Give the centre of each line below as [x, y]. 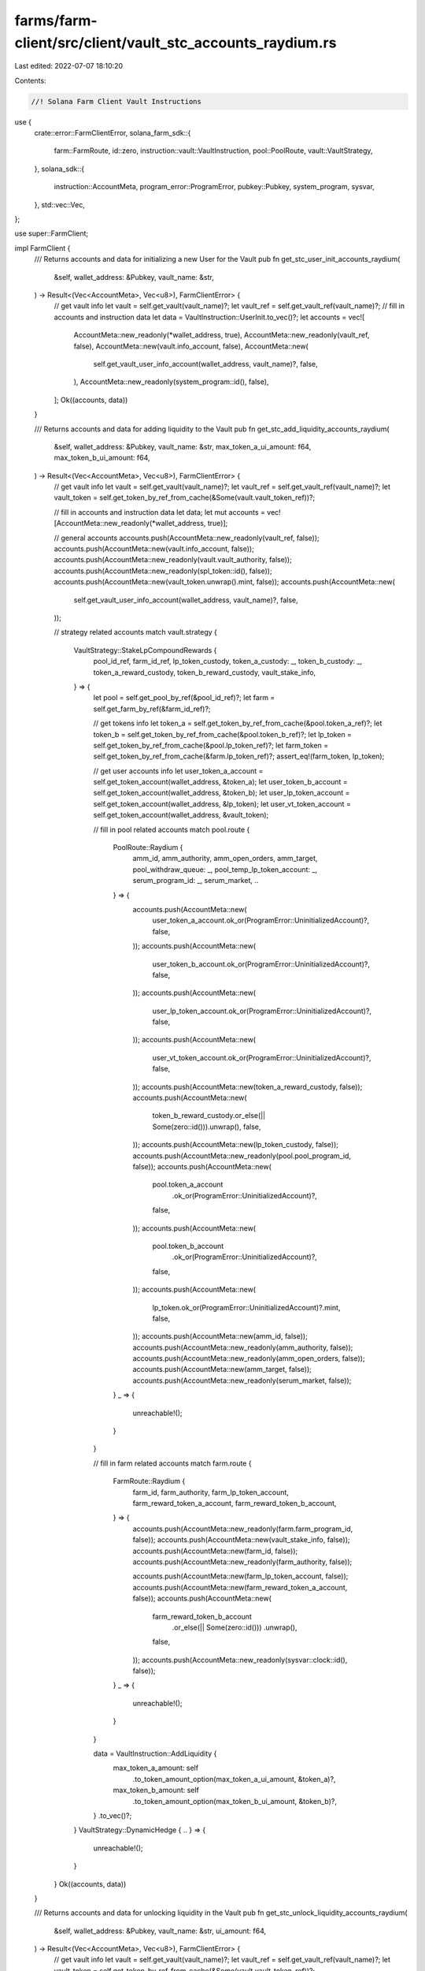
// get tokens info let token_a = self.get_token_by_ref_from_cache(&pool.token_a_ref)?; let [238, 723]
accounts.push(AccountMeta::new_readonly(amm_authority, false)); [243, 1347]
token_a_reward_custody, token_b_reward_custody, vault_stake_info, [205, 672]
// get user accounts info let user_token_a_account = [178, 771]
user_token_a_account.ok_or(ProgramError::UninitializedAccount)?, [261, 920]
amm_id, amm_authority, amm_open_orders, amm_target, [225, 859]
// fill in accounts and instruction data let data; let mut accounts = [159, 512]
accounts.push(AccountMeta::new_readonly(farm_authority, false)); [242, 1562]
